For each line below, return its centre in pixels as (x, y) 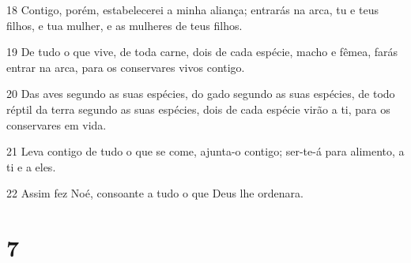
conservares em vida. (57, 124)
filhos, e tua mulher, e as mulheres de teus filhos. (124, 25)
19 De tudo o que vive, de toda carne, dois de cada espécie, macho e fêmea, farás (202, 52)
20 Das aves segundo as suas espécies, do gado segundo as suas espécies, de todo (201, 94)
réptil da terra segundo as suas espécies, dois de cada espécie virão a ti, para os (198, 109)
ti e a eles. (31, 166)
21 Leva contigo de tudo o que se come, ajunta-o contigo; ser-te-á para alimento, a (205, 151)
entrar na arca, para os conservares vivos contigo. (126, 67)
